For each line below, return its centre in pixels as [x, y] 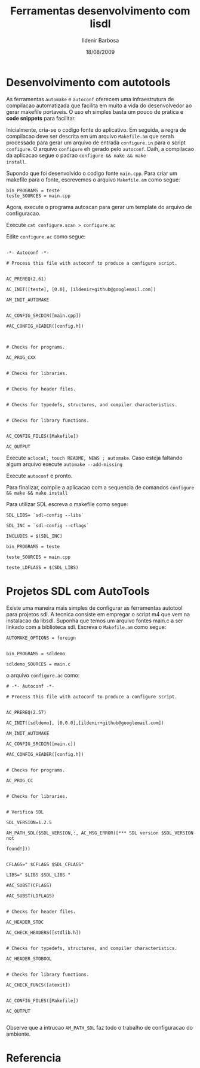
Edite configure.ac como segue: [46, 236]
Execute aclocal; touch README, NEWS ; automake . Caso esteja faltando [95, 458]
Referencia [34, 1058]
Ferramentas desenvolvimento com [100, 11]
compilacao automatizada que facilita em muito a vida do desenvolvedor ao [99, 105]
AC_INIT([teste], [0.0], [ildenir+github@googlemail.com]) [81, 289]
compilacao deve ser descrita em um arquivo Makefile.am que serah [90, 136]
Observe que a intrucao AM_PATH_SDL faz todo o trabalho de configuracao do [99, 1027]
